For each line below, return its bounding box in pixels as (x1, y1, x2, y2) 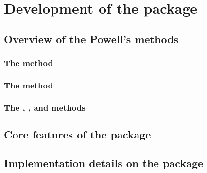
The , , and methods (4, 101, 86, 113)
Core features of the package (4, 127, 151, 142)
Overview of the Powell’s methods (4, 31, 179, 46)
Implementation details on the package (4, 155, 204, 170)
